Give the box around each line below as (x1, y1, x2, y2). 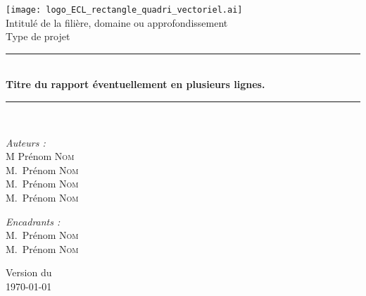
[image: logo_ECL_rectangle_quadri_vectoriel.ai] (6, 5, 243, 15)
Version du (6, 265, 52, 280)
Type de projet (6, 29, 70, 44)
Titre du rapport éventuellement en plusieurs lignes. (6, 77, 265, 92)
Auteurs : (6, 135, 46, 149)
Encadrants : (6, 214, 61, 228)
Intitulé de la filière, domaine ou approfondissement (6, 15, 228, 30)
